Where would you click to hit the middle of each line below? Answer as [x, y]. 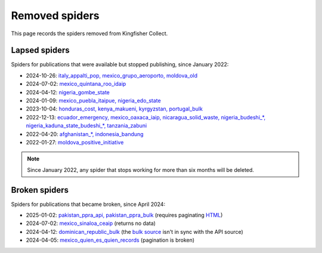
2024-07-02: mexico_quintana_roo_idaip [76, 84]
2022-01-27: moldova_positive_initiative [75, 142]
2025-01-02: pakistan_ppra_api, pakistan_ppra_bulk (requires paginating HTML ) [124, 215]
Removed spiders [55, 16]
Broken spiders [40, 190]
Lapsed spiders [40, 50]
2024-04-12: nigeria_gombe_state [68, 92]
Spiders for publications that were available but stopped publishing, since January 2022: [120, 64]
